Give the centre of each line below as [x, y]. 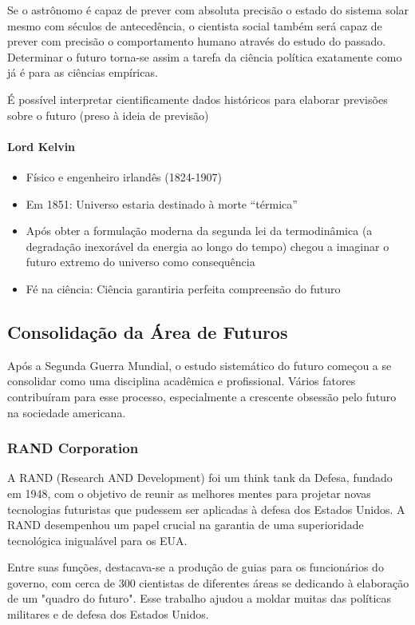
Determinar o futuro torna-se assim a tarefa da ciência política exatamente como [205, 56]
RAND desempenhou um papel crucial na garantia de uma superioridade [186, 525]
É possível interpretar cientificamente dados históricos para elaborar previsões [198, 99]
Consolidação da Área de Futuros [148, 331]
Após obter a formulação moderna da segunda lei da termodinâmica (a [199, 231]
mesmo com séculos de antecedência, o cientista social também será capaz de [195, 25]
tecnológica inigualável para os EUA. [97, 540]
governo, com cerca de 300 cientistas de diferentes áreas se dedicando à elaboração [208, 582]
